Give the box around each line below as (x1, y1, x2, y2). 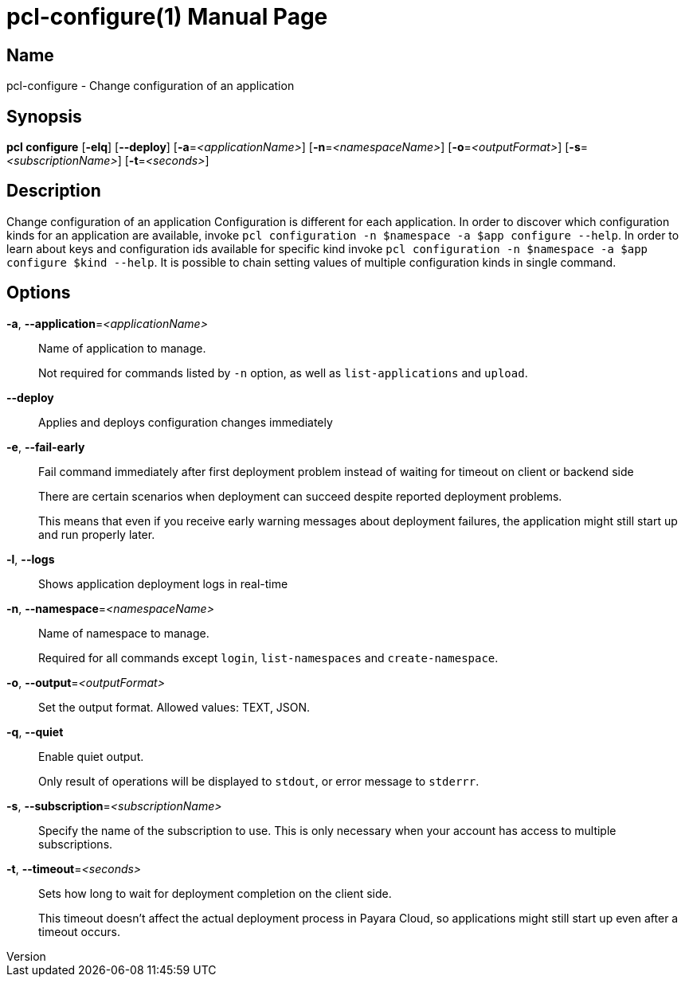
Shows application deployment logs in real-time (38, 576, 288, 591)
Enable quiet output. (38, 749, 144, 763)
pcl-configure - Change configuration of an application (6, 79, 295, 93)
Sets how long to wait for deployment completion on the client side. (38, 886, 392, 900)
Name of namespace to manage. (38, 626, 209, 640)
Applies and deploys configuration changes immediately (38, 415, 333, 429)
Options (6, 283, 71, 303)
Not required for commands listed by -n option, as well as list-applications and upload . (38, 365, 528, 380)
